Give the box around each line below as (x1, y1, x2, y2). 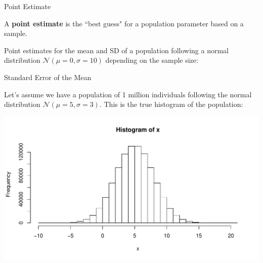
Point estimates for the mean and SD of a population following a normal (4, 45, 229, 55)
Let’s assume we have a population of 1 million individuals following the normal (4, 89, 252, 99)
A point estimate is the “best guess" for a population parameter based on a (4, 18, 244, 28)
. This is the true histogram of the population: (99, 99, 243, 109)
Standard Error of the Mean (4, 71, 92, 82)
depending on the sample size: (105, 55, 198, 65)
